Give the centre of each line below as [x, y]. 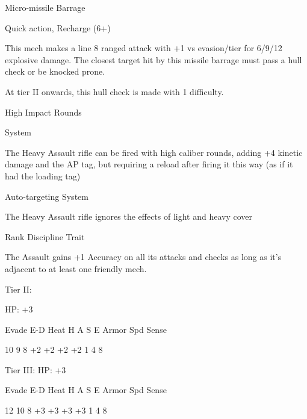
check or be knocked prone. [55, 71]
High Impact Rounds [43, 112]
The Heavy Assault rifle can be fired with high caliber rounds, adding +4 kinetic [154, 152]
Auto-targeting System [47, 196]
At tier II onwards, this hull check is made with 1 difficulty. [114, 91]
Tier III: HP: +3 [36, 369]
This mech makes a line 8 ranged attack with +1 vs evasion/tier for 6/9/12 [144, 48]
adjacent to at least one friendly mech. [76, 268]
